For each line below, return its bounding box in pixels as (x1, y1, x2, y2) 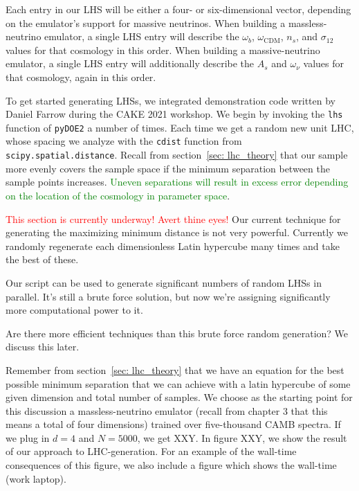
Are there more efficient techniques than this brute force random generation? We (6, 325, 349, 340)
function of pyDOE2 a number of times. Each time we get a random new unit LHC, (6, 120, 354, 134)
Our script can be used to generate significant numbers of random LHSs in (6, 275, 322, 289)
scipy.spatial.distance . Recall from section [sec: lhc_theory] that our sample (6, 148, 348, 162)
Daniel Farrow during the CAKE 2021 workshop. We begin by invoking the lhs (6, 107, 343, 121)
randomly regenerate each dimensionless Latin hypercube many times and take (6, 238, 340, 253)
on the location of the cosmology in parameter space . (6, 188, 230, 202)
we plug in (6, 430, 50, 445)
